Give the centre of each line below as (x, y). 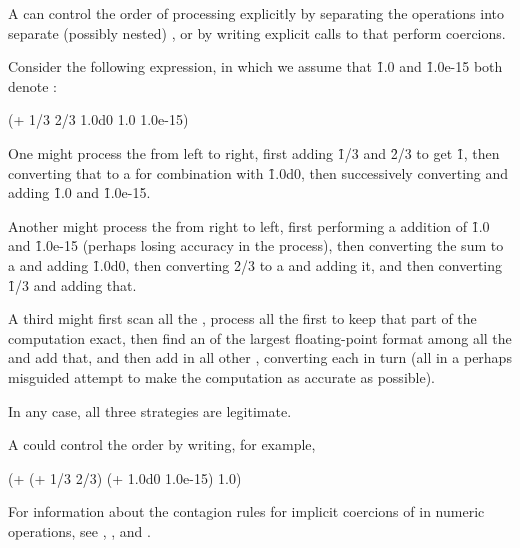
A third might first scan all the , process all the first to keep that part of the (242, 318)
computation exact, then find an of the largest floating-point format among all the (260, 337)
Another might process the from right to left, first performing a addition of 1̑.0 (249, 225)
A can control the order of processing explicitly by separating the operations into (256, 13)
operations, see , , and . (79, 530)
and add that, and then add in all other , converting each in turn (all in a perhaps (260, 357)
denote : (32, 85)
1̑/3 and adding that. (72, 284)
